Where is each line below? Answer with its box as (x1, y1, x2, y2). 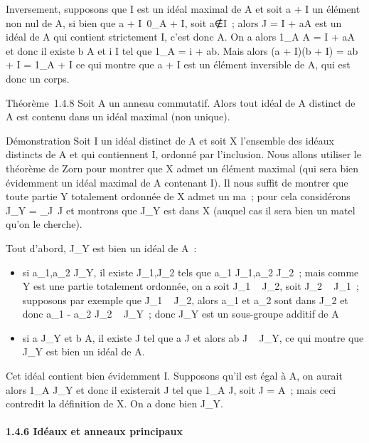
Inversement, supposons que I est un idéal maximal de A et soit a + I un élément (6, 1, 360, 16)
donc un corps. (6, 71, 70, 85)
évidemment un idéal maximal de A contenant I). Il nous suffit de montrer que (6, 174, 348, 189)
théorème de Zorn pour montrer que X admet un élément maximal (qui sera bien (6, 160, 359, 175)
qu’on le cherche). (6, 217, 82, 231)
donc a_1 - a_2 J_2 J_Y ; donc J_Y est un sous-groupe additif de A (22, 306, 339, 321)
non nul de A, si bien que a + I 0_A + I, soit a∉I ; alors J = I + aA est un (6, 15, 342, 30)
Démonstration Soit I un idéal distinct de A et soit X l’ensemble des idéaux (6, 132, 334, 147)
